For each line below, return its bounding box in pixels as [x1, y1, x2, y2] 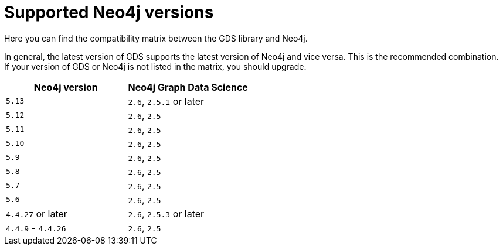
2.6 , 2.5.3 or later [128, 207, 205, 220]
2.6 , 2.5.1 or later [128, 95, 205, 107]
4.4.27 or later [6, 207, 67, 220]
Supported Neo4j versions [4, 2, 214, 22]
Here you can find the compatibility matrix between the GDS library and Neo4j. [4, 33, 308, 43]
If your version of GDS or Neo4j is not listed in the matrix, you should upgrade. [4, 61, 307, 71]
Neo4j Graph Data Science [128, 81, 248, 93]
